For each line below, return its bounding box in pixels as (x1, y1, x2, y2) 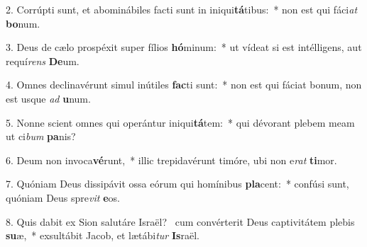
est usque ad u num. (6, 91, 91, 105)
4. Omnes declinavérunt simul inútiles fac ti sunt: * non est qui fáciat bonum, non (6, 77, 362, 92)
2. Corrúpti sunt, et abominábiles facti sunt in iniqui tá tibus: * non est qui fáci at (6, 2, 358, 16)
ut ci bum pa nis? (6, 129, 76, 144)
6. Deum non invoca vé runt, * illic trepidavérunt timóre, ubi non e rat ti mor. (6, 152, 337, 167)
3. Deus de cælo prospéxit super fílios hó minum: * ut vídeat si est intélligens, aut (6, 40, 362, 54)
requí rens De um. (6, 53, 80, 68)
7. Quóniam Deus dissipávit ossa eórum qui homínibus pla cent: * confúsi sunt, (6, 176, 349, 191)
